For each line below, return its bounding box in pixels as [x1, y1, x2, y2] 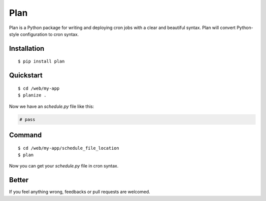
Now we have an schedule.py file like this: [9, 103, 95, 109]
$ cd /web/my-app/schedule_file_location [18, 145, 119, 151]
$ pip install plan [18, 59, 65, 64]
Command [9, 131, 42, 139]
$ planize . [18, 93, 47, 98]
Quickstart [9, 71, 43, 80]
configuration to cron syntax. [20, 31, 79, 37]
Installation [9, 44, 44, 53]
